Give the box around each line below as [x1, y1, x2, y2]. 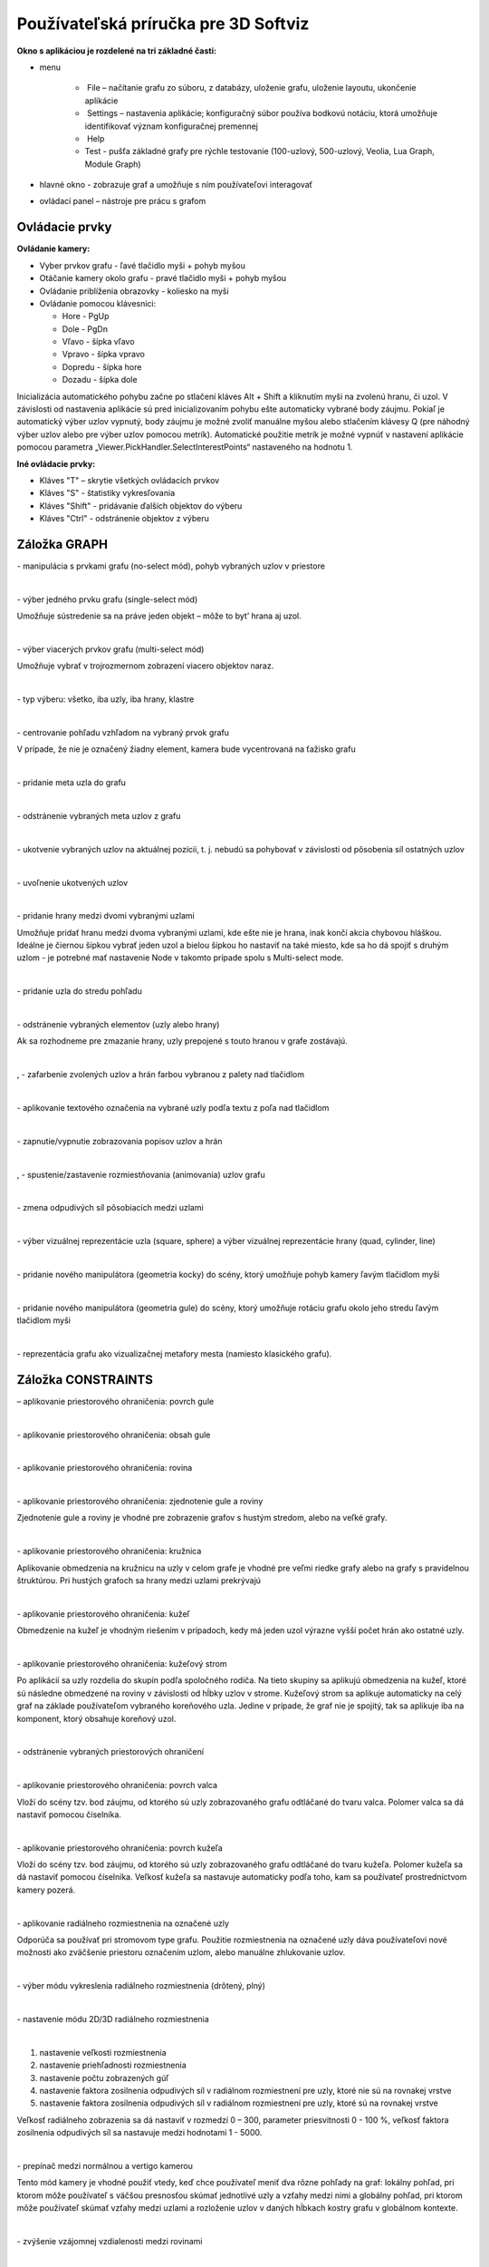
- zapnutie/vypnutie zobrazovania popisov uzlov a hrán [16, 1135, 223, 1146]
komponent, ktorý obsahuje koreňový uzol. [16, 1713, 177, 1724]
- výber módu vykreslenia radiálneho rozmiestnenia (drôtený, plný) [16, 1980, 266, 1991]
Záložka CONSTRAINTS [16, 1372, 154, 1387]
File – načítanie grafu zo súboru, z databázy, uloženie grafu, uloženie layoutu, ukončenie [86, 83, 417, 93]
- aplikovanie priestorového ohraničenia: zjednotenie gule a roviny [16, 1496, 264, 1507]
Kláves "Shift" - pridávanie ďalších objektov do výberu [39, 500, 243, 511]
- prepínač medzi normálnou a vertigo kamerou [16, 2160, 194, 2171]
